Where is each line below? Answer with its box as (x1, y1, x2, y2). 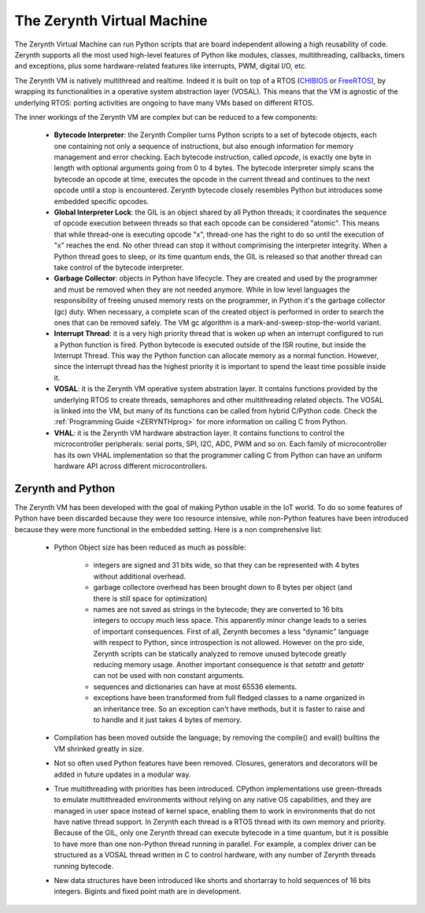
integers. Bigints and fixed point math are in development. (54, 887, 242, 896)
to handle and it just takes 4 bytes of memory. (93, 714, 242, 725)
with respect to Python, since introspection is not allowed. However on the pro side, (93, 638, 365, 647)
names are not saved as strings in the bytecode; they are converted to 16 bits (93, 605, 344, 614)
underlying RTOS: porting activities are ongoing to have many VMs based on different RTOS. (14, 98, 315, 107)
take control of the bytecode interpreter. (54, 263, 184, 272)
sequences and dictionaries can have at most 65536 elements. (93, 682, 297, 691)
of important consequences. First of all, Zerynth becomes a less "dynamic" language (93, 627, 369, 636)
